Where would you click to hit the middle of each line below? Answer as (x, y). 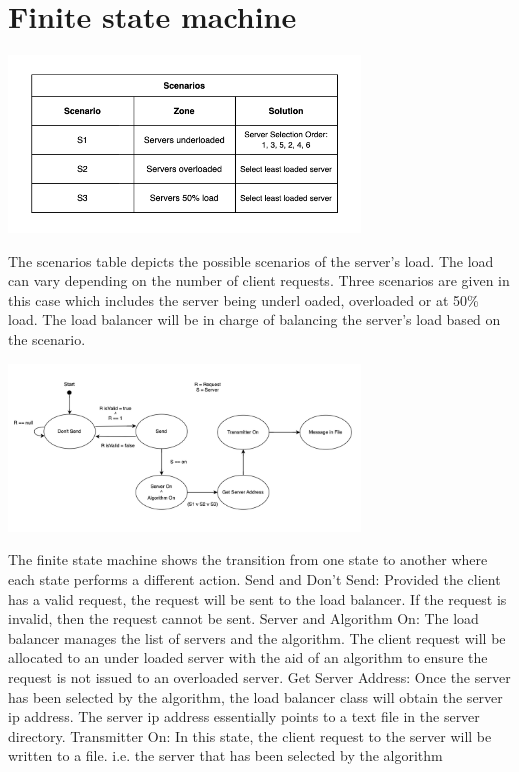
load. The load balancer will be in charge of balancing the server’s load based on (254, 319)
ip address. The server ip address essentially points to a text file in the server (244, 716)
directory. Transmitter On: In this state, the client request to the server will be (250, 735)
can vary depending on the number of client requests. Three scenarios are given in (259, 280)
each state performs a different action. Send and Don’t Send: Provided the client (254, 578)
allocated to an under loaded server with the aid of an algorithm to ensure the (248, 657)
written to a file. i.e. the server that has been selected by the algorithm (225, 755)
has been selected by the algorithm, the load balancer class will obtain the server (255, 696)
